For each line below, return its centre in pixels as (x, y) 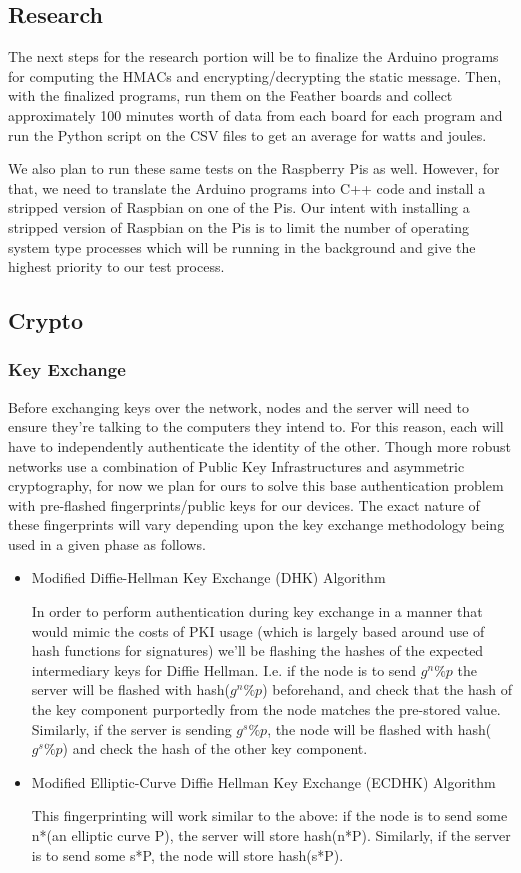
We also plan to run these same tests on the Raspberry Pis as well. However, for (254, 168)
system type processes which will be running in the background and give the (242, 246)
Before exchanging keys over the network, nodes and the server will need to (239, 406)
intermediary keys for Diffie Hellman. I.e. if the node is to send (224, 669)
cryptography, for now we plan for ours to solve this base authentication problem (256, 485)
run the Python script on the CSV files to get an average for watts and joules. (247, 134)
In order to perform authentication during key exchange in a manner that (257, 611)
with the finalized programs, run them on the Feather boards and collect (230, 95)
